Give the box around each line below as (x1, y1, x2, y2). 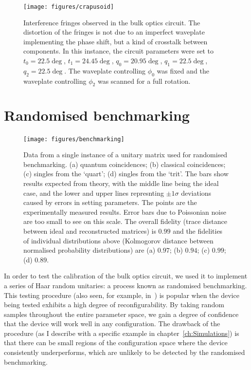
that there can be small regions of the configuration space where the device (4, 337, 228, 348)
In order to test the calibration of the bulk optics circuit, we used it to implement (4, 271, 248, 281)
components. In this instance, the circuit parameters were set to (23, 46, 214, 56)
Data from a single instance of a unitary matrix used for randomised (23, 149, 228, 160)
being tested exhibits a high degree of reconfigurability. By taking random (4, 299, 224, 310)
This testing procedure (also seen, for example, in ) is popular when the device (4, 290, 239, 300)
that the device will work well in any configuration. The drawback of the (4, 318, 220, 329)
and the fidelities (173, 225, 223, 236)
